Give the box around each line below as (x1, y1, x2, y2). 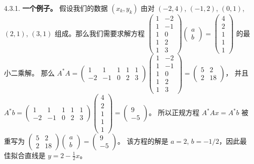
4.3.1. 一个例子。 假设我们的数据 (4, 3, 108, 13)
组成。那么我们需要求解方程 (54, 28, 145, 38)
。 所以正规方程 (148, 107, 200, 118)
